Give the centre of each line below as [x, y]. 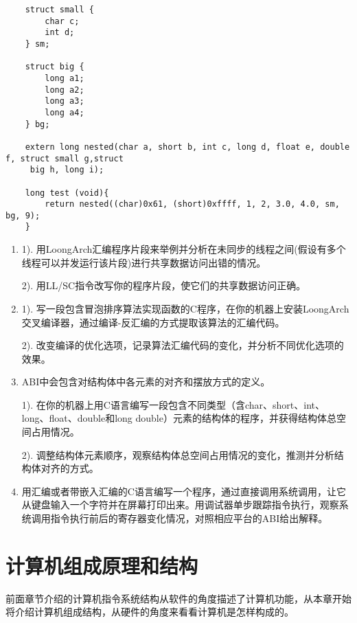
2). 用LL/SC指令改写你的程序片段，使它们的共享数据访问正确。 [164, 285]
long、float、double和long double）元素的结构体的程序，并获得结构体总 [179, 418]
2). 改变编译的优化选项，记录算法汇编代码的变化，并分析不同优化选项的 [183, 345]
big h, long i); [67, 170]
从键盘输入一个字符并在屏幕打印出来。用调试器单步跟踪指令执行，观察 [180, 505]
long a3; [65, 101]
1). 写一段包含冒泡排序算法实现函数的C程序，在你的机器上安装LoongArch [185, 308]
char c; [62, 21]
